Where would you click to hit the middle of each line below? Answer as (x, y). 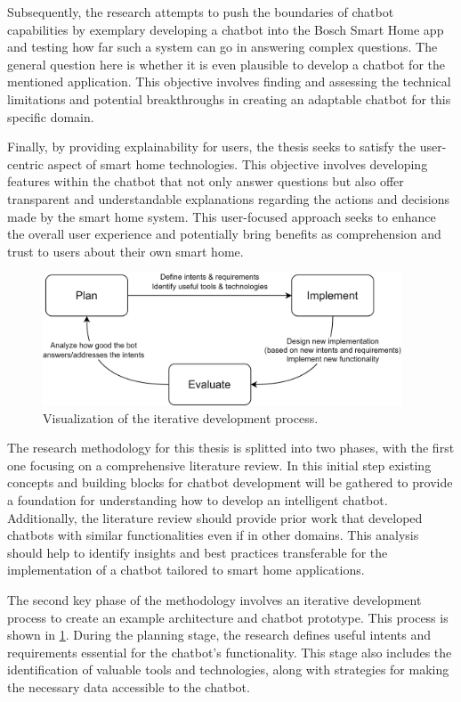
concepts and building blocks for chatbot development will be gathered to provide (230, 482)
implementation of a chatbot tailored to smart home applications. (186, 570)
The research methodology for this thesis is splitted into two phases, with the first (231, 448)
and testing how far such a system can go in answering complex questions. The (222, 47)
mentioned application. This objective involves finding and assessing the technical (229, 82)
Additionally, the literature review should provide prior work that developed (215, 517)
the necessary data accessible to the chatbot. (129, 686)
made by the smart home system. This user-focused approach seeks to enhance (222, 216)
